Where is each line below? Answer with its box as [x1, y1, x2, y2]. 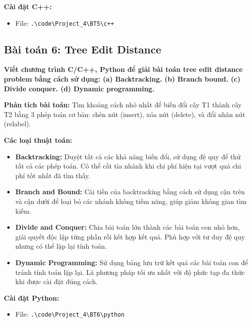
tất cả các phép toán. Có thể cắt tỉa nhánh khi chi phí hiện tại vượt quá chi [15, 161, 241, 171]
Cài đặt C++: [4, 1, 52, 11]
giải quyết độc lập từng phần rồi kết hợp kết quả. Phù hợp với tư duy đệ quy [15, 231, 245, 241]
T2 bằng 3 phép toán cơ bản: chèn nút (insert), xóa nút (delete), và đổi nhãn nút [4, 109, 245, 119]
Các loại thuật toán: [4, 135, 72, 145]
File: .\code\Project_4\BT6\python [15, 309, 125, 319]
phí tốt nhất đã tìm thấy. [15, 170, 91, 180]
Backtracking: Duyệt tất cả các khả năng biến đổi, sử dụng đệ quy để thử [15, 151, 241, 161]
